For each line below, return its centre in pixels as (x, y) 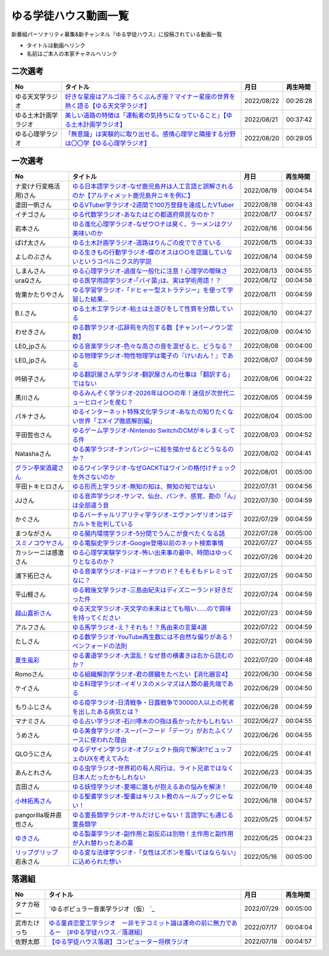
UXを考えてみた (107, 758)
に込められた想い (97, 861)
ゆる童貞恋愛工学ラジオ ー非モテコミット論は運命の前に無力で (140, 923)
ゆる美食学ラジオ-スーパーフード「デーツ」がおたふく (150, 731)
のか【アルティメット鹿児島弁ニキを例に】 (133, 195)
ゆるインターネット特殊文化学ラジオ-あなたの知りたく (150, 411)
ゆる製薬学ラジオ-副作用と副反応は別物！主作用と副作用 (153, 833)
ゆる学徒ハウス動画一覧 (70, 16)
